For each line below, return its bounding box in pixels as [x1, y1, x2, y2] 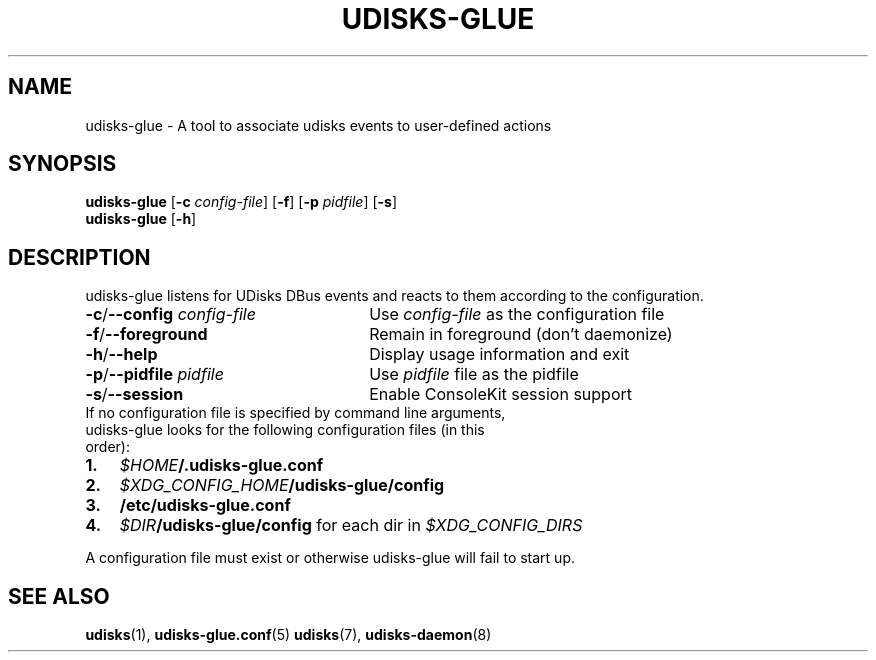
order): [85, 438, 130, 456]
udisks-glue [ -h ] [85, 210, 197, 228]
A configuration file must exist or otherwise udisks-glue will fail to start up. [85, 549, 576, 567]
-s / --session [85, 384, 184, 405]
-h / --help [85, 344, 158, 365]
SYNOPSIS [8, 151, 117, 177]
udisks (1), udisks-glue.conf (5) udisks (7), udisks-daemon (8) [85, 626, 492, 644]
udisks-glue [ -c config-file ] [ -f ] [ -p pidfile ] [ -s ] [85, 193, 398, 211]
